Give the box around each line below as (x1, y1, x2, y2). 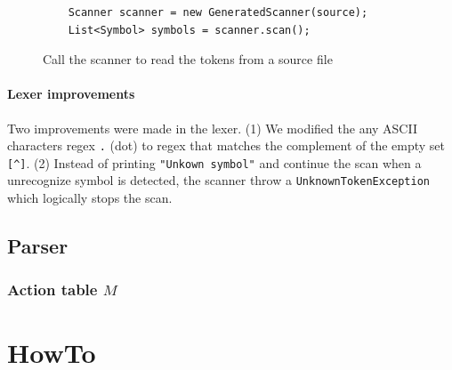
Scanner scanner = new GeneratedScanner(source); (68, 6, 368, 19)
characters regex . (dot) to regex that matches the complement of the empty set (7, 136, 446, 155)
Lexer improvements (7, 84, 135, 103)
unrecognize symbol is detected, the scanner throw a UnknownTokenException (7, 171, 430, 189)
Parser (7, 232, 69, 260)
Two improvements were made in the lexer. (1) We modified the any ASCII (7, 118, 417, 137)
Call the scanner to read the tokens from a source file (43, 50, 333, 68)
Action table (7, 278, 98, 301)
